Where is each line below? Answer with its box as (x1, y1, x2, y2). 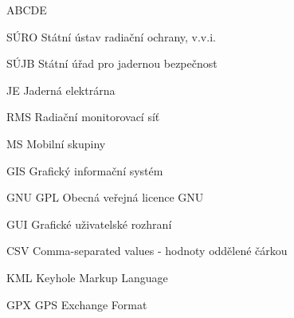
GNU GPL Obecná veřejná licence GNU (6, 189, 204, 206)
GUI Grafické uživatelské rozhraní (6, 215, 172, 232)
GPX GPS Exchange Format (6, 296, 147, 312)
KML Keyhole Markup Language (6, 269, 168, 285)
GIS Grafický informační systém (6, 162, 163, 179)
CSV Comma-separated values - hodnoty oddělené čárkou (6, 242, 288, 259)
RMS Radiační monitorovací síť (6, 108, 160, 125)
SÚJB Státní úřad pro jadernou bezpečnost (6, 55, 218, 72)
